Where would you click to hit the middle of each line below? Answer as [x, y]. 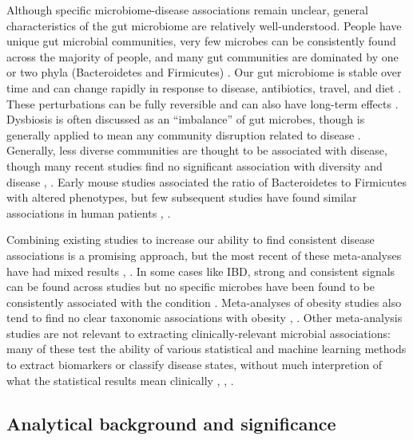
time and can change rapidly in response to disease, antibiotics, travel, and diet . [204, 87]
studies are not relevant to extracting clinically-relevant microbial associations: [199, 333]
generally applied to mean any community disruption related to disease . [184, 134]
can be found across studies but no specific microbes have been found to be [191, 287]
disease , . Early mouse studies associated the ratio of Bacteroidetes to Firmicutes [207, 181]
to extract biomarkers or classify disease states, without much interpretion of [195, 365]
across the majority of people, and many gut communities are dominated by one [203, 56]
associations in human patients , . [89, 212]
